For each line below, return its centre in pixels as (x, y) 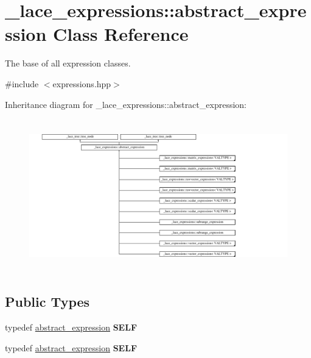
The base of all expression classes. (68, 63)
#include (22, 83)
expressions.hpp (82, 83)
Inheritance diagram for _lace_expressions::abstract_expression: (126, 104)
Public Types (47, 302)
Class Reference (121, 34)
